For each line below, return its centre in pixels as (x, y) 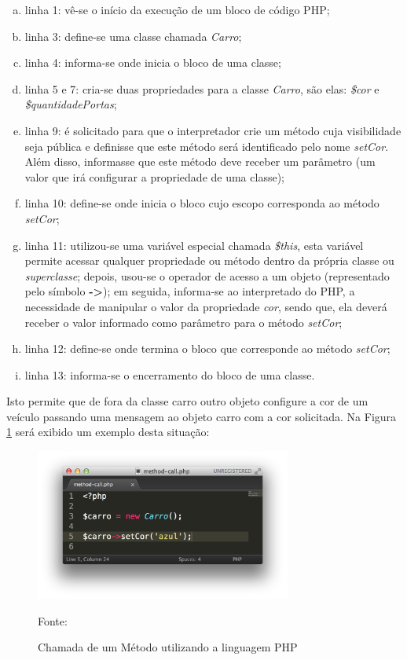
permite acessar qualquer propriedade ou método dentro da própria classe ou (209, 260)
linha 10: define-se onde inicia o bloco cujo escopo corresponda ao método (202, 203)
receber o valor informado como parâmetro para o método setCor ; (183, 322)
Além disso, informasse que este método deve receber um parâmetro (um (200, 161)
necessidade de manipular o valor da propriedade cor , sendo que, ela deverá (206, 306)
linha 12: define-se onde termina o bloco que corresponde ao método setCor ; (207, 348)
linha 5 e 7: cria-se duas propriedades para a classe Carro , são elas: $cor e (202, 88)
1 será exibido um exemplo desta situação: (108, 432)
